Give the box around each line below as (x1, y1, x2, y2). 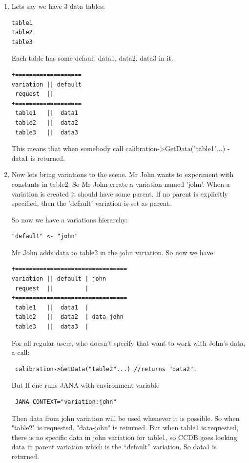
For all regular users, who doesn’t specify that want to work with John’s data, (11, 337, 246, 348)
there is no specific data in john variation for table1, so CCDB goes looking (11, 432, 237, 442)
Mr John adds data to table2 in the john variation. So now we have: (11, 247, 215, 257)
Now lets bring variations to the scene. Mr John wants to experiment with (11, 169, 234, 179)
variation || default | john (11, 275, 106, 283)
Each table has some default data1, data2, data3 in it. (11, 53, 173, 63)
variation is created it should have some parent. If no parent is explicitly (11, 188, 228, 198)
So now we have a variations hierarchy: (11, 214, 128, 224)
